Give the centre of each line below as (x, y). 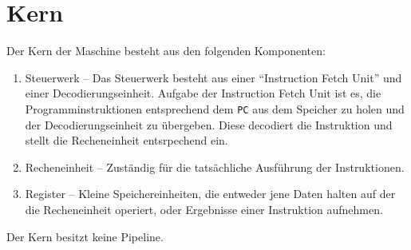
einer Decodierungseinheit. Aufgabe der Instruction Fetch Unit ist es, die (203, 93)
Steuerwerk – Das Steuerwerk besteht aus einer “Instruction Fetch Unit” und (213, 77)
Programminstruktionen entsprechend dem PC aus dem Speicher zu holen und (215, 108)
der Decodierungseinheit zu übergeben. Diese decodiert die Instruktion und (209, 124)
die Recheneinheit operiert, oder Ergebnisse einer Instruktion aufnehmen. (204, 209)
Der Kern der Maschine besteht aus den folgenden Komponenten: (166, 51)
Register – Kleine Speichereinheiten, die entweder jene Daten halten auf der (210, 194)
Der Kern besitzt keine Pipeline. (85, 236)
